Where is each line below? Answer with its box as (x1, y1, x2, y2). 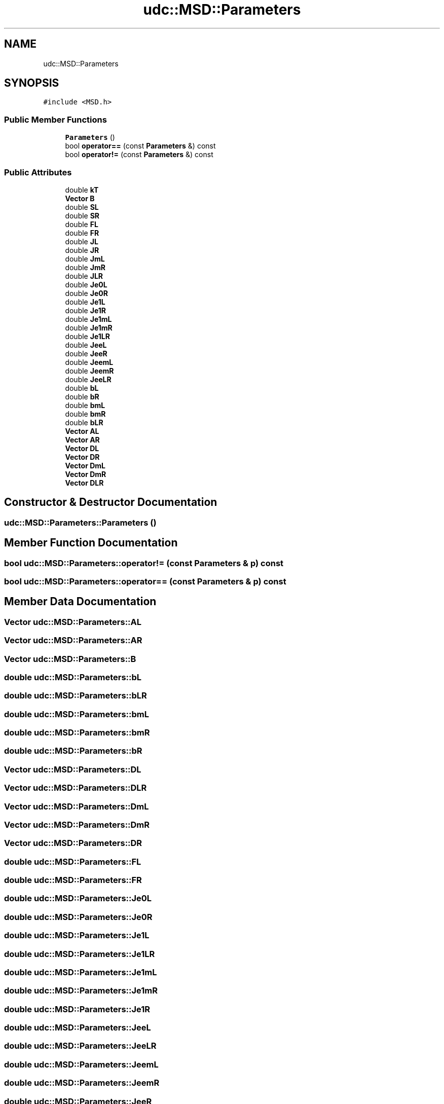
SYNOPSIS (4, 77, 59, 90)
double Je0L (65, 280, 107, 289)
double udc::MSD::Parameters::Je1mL (4, 967, 157, 977)
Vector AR (65, 435, 100, 444)
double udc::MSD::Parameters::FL (4, 856, 141, 867)
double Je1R (65, 306, 106, 315)
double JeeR (65, 349, 107, 358)
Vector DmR (65, 469, 106, 479)
